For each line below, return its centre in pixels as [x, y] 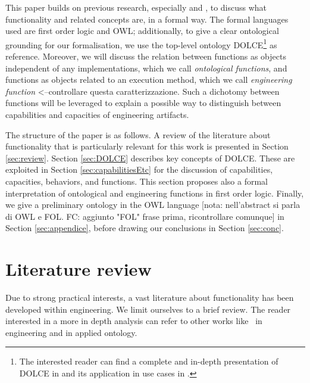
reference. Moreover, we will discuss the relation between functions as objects [146, 56]
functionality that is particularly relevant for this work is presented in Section [147, 146]
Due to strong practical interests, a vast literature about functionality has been [150, 298]
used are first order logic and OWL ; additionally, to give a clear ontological [142, 31]
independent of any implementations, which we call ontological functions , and [146, 68]
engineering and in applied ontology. [71, 332]
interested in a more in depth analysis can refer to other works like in [134, 321]
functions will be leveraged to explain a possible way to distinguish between [143, 103]
